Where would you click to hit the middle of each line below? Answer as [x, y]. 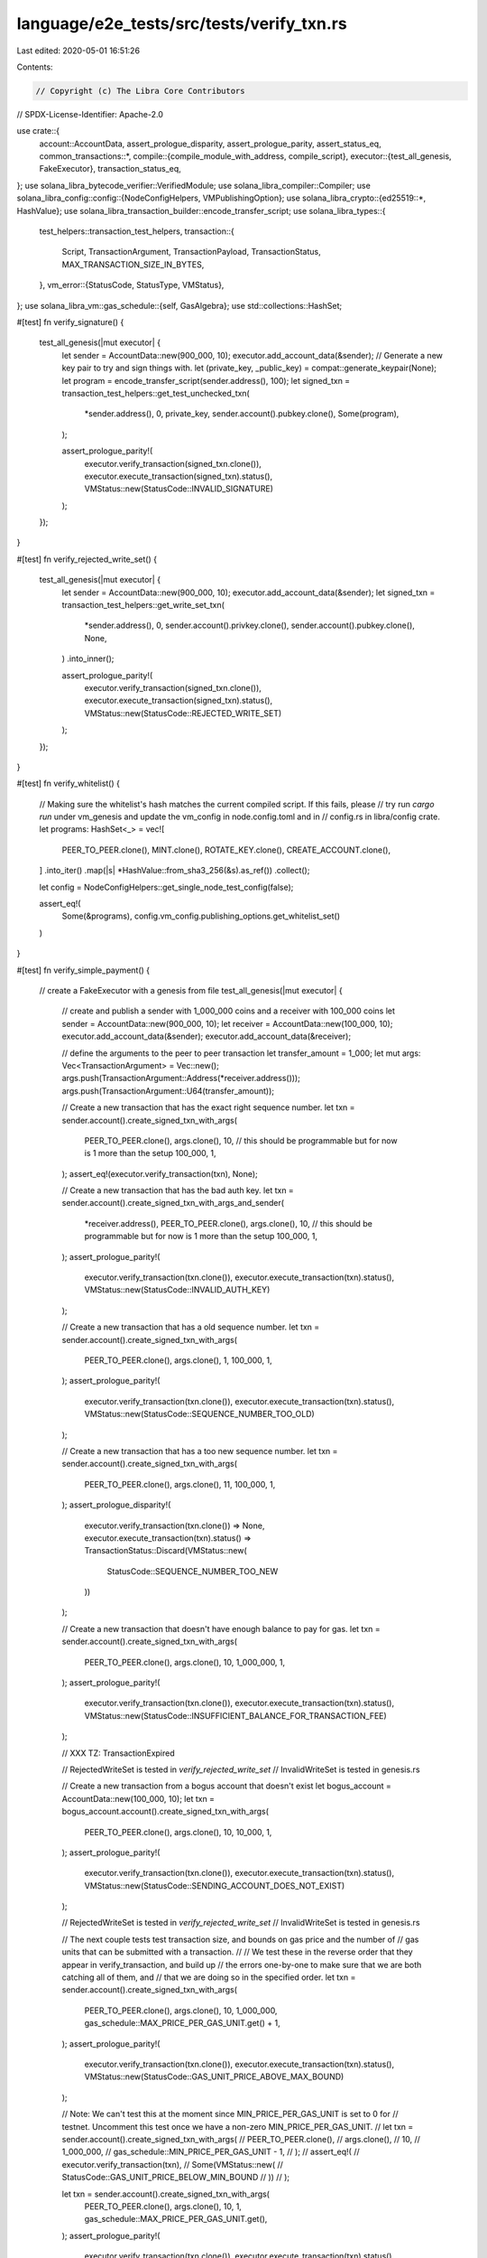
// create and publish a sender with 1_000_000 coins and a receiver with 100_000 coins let [229, 1011]
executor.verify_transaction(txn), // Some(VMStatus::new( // [173, 2164]
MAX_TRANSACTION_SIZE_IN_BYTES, [133, 264]
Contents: [35, 67]
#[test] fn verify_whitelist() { [69, 784]
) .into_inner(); [88, 658]
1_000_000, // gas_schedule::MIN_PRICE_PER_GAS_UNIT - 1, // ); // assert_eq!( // [211, 2152]
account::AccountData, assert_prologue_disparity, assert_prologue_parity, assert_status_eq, [211, 144]
